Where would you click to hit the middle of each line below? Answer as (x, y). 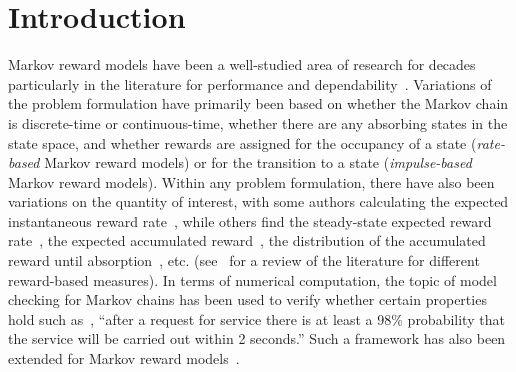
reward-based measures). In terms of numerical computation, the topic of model (252, 279)
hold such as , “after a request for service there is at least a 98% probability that (256, 318)
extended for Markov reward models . (124, 358)
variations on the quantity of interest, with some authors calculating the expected (258, 201)
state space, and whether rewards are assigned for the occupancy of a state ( (242, 142)
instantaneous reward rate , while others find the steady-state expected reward (250, 220)
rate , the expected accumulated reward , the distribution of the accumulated (247, 240)
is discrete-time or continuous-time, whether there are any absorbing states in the (258, 122)
